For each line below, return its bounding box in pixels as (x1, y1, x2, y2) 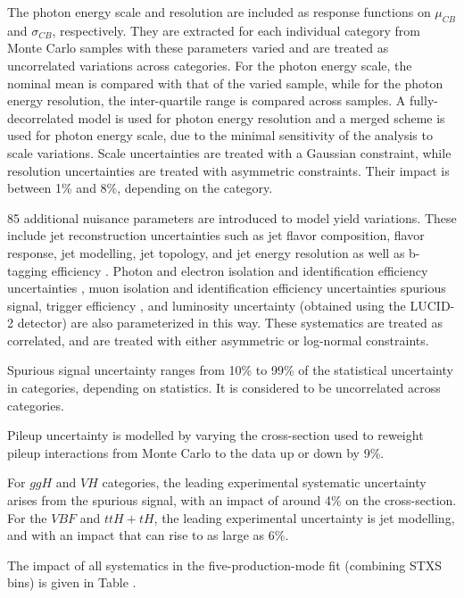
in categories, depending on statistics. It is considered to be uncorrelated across (7, 378, 441, 397)
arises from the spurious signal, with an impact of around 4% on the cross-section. (7, 491, 457, 510)
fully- (410, 91, 438, 110)
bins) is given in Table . (7, 573, 137, 592)
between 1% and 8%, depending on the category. (7, 179, 273, 197)
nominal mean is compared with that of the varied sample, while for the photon (7, 73, 443, 92)
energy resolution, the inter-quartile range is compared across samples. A (7, 91, 406, 110)
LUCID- (410, 295, 455, 314)
